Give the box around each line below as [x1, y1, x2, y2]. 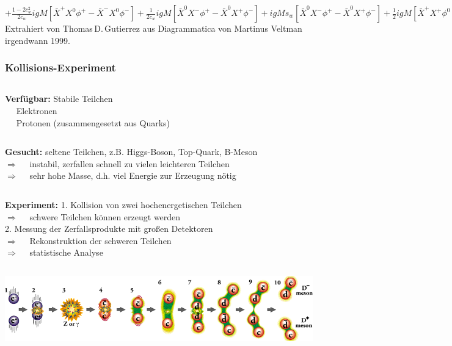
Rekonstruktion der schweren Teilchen [29, 234, 172, 247]
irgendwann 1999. [5, 34, 71, 46]
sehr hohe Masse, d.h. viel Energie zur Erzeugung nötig [29, 169, 236, 182]
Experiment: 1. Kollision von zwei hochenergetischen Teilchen [5, 198, 242, 211]
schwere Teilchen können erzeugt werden [29, 210, 181, 223]
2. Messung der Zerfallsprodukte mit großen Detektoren [5, 222, 213, 235]
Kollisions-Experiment [5, 60, 116, 75]
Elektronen [16, 104, 57, 117]
